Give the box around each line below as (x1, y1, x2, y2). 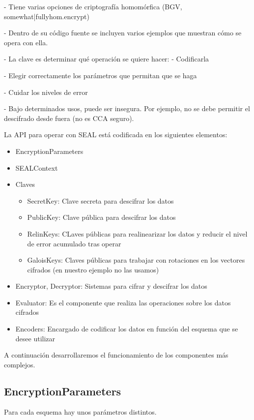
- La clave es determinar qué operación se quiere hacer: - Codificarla (4, 54, 209, 64)
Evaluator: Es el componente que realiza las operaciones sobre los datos (15, 297, 231, 307)
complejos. (4, 359, 35, 369)
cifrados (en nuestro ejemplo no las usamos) (27, 264, 159, 274)
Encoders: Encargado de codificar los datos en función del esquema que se (15, 324, 238, 334)
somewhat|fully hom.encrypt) (4, 11, 89, 21)
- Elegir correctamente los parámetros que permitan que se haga (4, 70, 197, 80)
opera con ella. (4, 37, 48, 47)
